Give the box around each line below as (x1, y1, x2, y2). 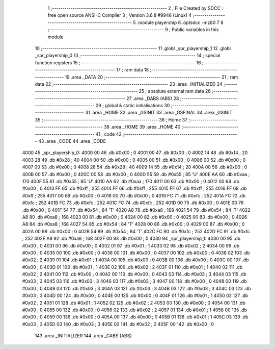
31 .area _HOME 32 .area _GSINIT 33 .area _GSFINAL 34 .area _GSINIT (85, 110, 233, 116)
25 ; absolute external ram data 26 (138, 88, 211, 94)
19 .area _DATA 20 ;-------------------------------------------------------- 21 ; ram (65, 74, 238, 80)
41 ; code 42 (95, 131, 122, 137)
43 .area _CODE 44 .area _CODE (38, 138, 106, 144)
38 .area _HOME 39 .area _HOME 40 (103, 124, 181, 130)
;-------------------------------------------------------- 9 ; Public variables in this (47, 27, 219, 33)
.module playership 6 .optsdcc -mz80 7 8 (136, 19, 224, 26)
